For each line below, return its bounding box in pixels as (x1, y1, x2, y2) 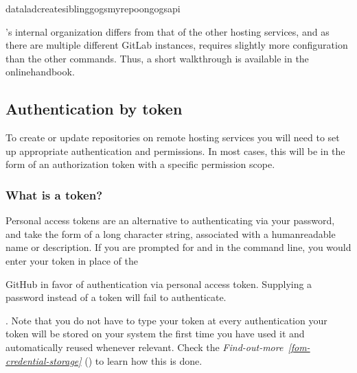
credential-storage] (5, 353, 82, 368)
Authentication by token (5, 98, 183, 119)
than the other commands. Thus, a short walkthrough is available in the (5, 51, 309, 65)
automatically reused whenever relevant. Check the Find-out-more (5, 339, 284, 354)
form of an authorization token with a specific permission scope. (5, 157, 275, 171)
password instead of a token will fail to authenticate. (5, 290, 227, 304)
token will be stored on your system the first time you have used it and (5, 326, 305, 341)
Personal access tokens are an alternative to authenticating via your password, (5, 213, 335, 228)
